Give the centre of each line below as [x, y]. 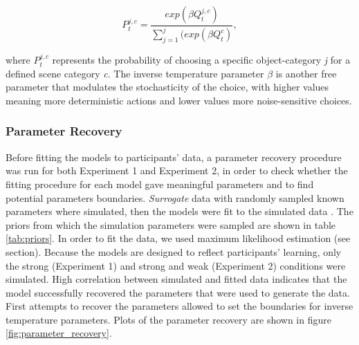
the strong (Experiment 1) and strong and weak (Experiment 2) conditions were [176, 265]
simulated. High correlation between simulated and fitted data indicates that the [176, 279]
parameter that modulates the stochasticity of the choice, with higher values [167, 87]
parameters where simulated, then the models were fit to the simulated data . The [179, 211]
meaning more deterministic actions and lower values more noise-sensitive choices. [179, 100]
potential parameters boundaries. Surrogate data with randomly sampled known [175, 197]
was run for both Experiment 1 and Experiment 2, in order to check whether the [177, 170]
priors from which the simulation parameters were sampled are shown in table [171, 224]
